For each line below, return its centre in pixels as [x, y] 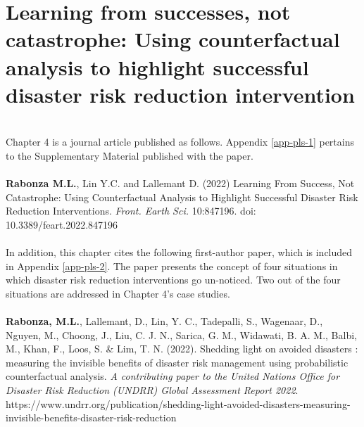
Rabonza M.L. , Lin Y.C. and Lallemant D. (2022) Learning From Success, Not [180, 183]
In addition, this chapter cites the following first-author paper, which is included [179, 252]
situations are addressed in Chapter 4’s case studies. [118, 293]
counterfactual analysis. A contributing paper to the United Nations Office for [173, 376]
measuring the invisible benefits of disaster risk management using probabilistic [177, 362]
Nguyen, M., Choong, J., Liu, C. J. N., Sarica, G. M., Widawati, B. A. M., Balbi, [181, 334]
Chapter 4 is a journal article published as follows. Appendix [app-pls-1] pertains [180, 142]
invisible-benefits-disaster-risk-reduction [91, 418]
